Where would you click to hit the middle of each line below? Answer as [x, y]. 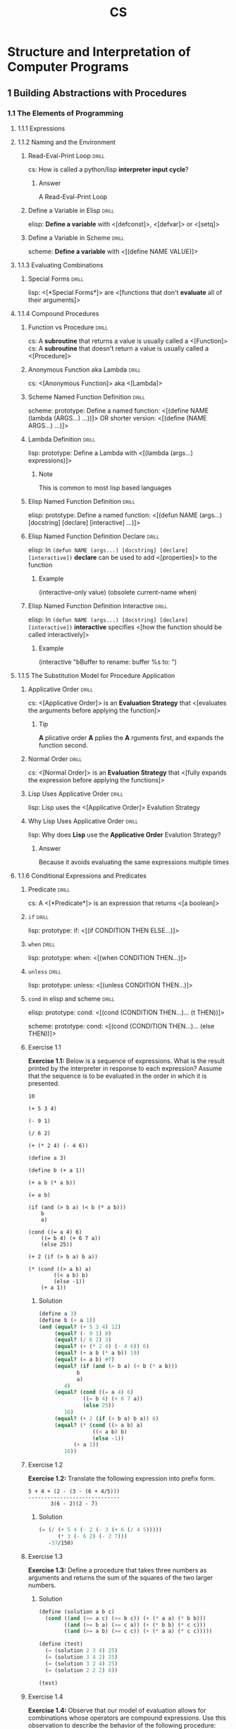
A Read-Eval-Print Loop [73, 196]
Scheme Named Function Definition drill [87, 396]
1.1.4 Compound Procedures [58, 313]
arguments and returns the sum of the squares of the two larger [120, 1577]
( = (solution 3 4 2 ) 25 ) [81, 1657]
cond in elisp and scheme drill [71, 998]
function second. [63, 745]
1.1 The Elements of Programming [65, 113]
